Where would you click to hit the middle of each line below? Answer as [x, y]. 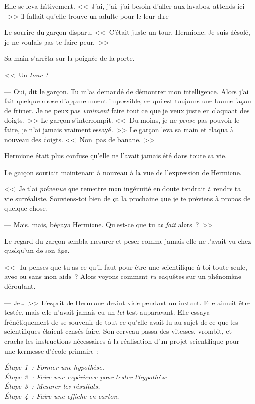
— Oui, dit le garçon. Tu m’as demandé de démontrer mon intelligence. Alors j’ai [127, 91]
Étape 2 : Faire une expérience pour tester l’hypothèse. [87, 376]
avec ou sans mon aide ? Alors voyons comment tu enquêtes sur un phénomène [123, 276]
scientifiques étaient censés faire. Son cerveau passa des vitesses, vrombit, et [118, 331]
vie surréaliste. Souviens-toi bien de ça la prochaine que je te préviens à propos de [127, 198]
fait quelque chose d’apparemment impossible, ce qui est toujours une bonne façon [128, 101]
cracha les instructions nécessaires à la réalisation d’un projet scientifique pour [122, 341]
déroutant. [20, 286]
